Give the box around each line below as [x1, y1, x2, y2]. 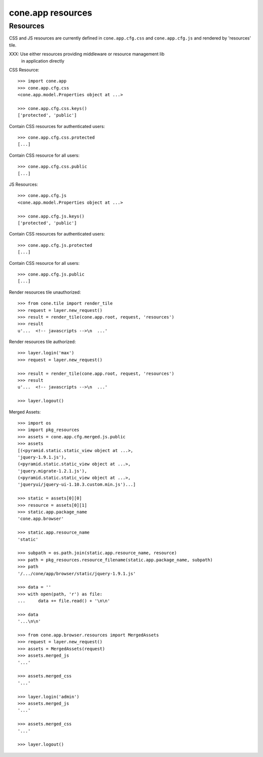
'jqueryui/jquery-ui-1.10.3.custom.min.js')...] [18, 482, 136, 487]
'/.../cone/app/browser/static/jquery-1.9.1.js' [18, 571, 136, 576]
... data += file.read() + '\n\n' [18, 598, 111, 604]
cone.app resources [9, 7, 93, 18]
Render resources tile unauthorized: [9, 289, 81, 295]
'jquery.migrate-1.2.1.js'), [18, 468, 87, 474]
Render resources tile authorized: [9, 339, 76, 345]
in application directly [21, 58, 65, 64]
